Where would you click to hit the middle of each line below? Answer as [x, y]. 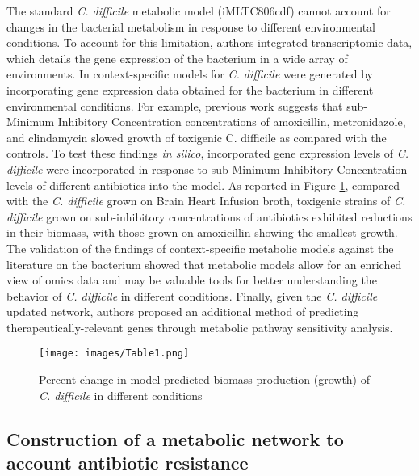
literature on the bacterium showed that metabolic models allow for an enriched [204, 264]
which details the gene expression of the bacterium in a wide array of [177, 58]
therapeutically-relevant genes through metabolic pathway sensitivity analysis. [200, 327]
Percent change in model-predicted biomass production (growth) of [205, 379]
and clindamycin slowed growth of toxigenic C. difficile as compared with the [197, 137]
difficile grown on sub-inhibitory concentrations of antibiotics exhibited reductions [209, 216]
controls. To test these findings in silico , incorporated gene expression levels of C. [208, 153]
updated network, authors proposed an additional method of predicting [183, 312]
